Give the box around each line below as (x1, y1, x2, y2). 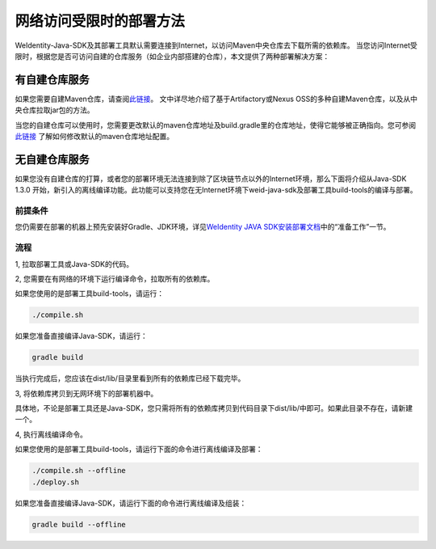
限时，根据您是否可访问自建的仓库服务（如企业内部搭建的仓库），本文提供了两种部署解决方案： (15, 51, 330, 61)
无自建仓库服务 (15, 152, 90, 166)
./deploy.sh (31, 477, 80, 487)
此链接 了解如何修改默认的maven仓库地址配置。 (15, 132, 174, 141)
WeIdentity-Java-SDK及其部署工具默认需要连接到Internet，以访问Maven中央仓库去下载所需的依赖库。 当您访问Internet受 (15, 40, 417, 50)
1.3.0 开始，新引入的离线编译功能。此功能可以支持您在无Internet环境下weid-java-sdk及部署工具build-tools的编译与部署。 (15, 185, 417, 195)
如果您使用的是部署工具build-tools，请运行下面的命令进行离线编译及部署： (15, 445, 263, 454)
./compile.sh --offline (31, 466, 127, 475)
